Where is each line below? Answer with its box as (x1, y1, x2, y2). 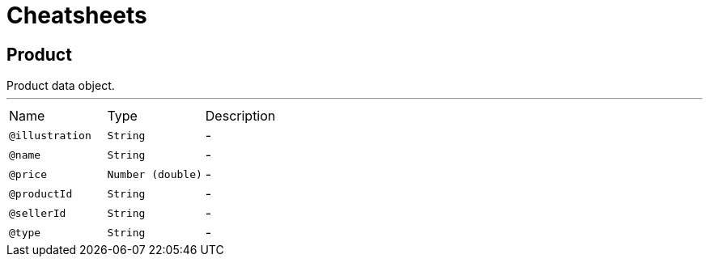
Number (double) (107, 168, 202, 180)
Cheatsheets (6, 2, 147, 29)
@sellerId (9, 206, 66, 219)
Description (205, 108, 276, 125)
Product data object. (6, 78, 115, 93)
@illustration (9, 129, 91, 142)
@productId (9, 187, 73, 200)
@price (9, 168, 47, 180)
